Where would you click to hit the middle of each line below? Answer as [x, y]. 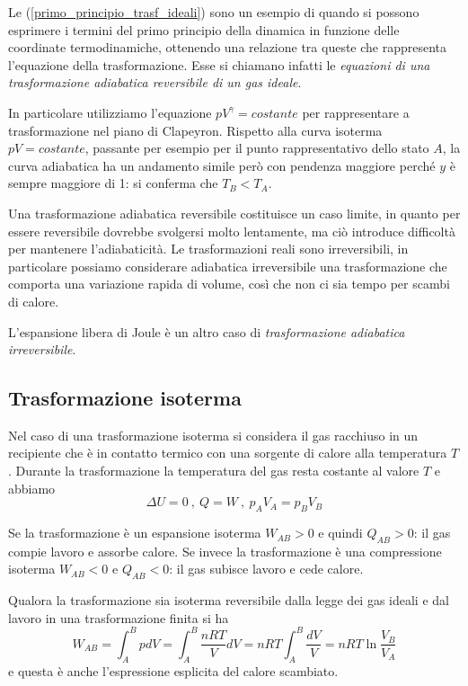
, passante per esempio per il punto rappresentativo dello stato [257, 148]
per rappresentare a [356, 112]
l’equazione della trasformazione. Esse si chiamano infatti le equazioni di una [219, 64]
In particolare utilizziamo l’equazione [110, 112]
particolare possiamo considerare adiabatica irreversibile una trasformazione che [228, 266]
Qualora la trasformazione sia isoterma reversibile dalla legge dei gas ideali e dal [229, 600]
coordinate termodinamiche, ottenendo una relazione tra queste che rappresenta [228, 47]
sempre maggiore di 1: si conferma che [113, 183]
